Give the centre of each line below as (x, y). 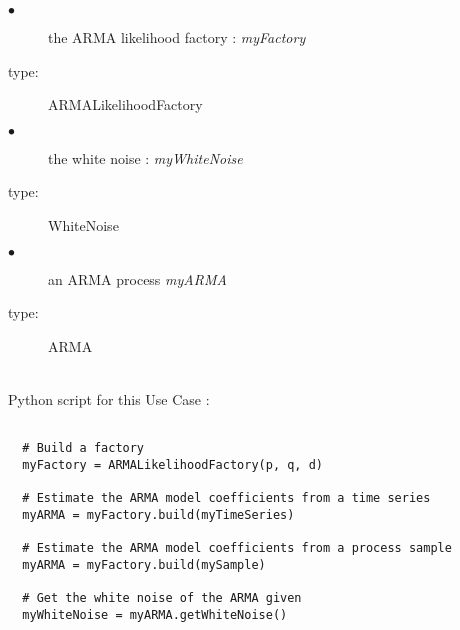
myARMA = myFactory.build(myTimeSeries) (158, 514)
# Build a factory (83, 448)
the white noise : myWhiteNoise (145, 157)
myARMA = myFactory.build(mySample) (144, 564)
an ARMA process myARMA (137, 278)
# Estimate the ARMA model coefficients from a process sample (237, 548)
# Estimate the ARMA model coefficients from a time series (226, 498)
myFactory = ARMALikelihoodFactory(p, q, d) (172, 464)
